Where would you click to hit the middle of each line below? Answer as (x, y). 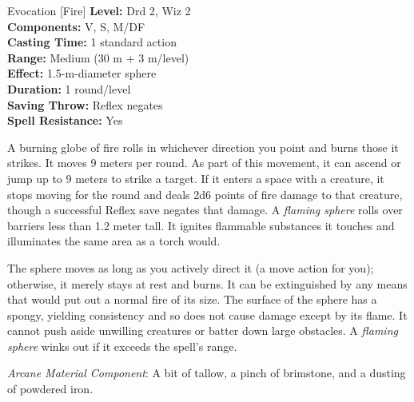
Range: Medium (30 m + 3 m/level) (98, 57)
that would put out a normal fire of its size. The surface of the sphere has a (192, 299)
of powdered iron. (50, 389)
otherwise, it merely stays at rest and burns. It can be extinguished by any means (207, 283)
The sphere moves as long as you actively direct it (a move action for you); (191, 267)
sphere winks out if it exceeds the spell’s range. (122, 346)
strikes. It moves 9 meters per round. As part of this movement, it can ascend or (204, 163)
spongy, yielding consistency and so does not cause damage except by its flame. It (207, 314)
